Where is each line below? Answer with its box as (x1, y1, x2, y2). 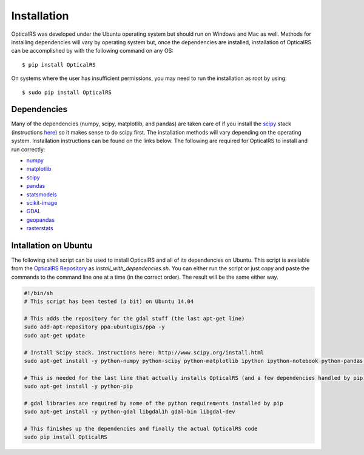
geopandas (26, 216, 55, 224)
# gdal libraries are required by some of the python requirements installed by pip (24, 400, 283, 407)
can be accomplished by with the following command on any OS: (11, 47, 174, 55)
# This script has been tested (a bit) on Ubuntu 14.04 (24, 298, 194, 305)
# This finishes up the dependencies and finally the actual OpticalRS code (24, 425, 258, 433)
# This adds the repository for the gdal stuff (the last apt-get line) (24, 315, 245, 322)
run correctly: (11, 145, 45, 153)
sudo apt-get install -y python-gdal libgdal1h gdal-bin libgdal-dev (24, 408, 235, 415)
